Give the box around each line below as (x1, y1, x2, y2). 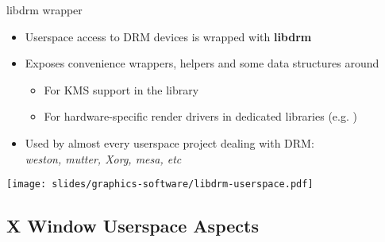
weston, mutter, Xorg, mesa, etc (25, 150, 182, 167)
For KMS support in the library (44, 81, 199, 98)
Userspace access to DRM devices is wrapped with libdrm (25, 28, 312, 44)
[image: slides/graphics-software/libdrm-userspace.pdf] (6, 179, 314, 190)
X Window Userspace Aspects (6, 213, 259, 238)
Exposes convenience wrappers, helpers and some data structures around (25, 55, 379, 71)
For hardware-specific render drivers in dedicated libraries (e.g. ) (44, 108, 357, 125)
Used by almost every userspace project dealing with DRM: (25, 134, 314, 151)
